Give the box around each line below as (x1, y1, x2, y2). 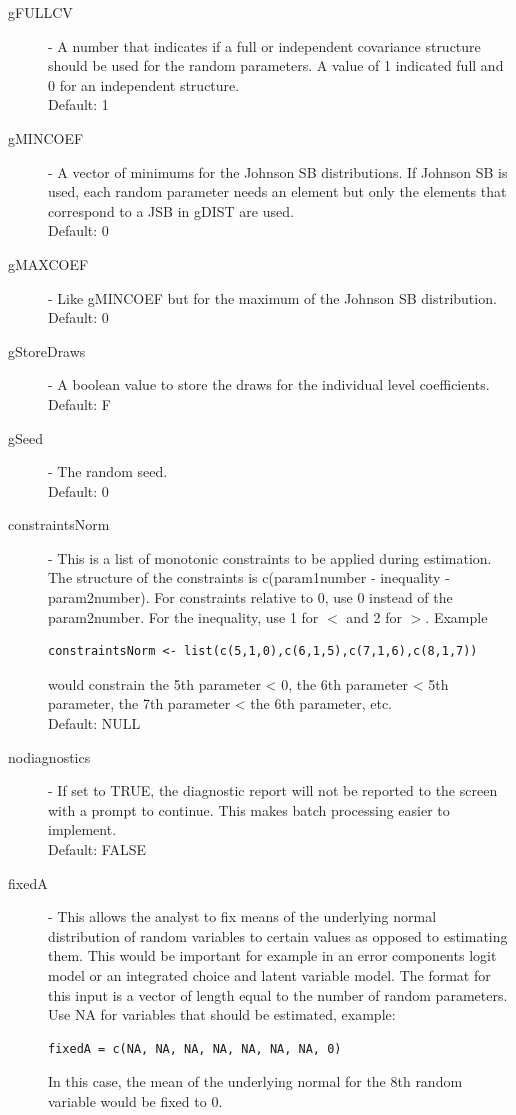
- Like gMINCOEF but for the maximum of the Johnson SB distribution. (48, 287, 497, 308)
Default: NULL (48, 713, 141, 734)
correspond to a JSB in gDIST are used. (48, 200, 294, 221)
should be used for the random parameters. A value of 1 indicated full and (48, 55, 504, 76)
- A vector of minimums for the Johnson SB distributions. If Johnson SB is (48, 161, 508, 182)
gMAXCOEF (8, 253, 89, 274)
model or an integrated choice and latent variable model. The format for (48, 964, 491, 985)
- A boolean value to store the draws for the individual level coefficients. (48, 374, 490, 395)
